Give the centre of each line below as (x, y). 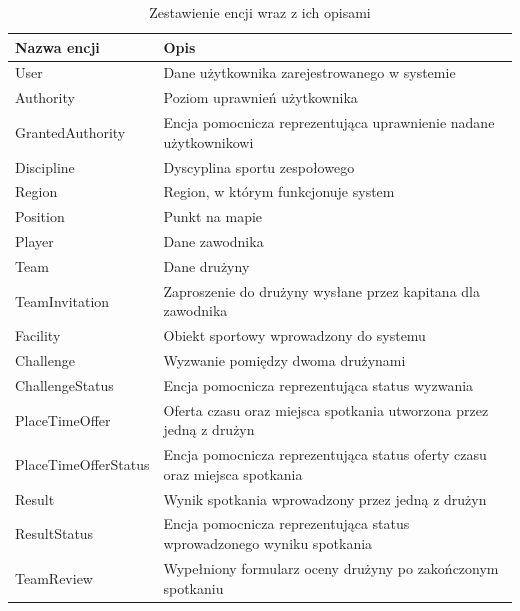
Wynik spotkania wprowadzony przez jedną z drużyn (325, 498)
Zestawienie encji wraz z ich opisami (260, 12)
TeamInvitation (62, 300)
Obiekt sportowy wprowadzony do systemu (294, 335)
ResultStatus (54, 533)
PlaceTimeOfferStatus (82, 463)
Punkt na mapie (213, 216)
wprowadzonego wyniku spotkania (268, 543)
